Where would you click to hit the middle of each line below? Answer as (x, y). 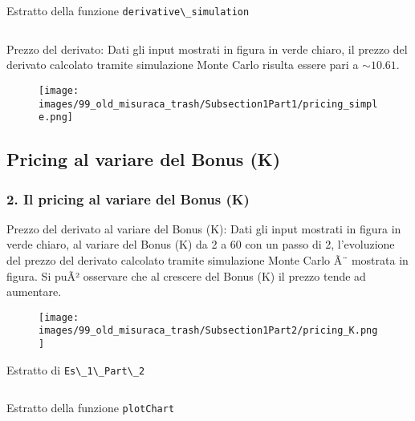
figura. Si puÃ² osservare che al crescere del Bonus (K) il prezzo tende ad (186, 275)
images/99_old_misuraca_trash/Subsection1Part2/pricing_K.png (208, 331)
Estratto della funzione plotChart (91, 408)
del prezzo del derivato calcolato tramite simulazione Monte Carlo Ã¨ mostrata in (207, 260)
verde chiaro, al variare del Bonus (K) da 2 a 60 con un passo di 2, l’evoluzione (201, 244)
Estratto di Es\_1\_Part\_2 (76, 369)
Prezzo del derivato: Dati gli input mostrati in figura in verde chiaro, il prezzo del (207, 49)
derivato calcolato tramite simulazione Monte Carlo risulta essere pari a (183, 65)
